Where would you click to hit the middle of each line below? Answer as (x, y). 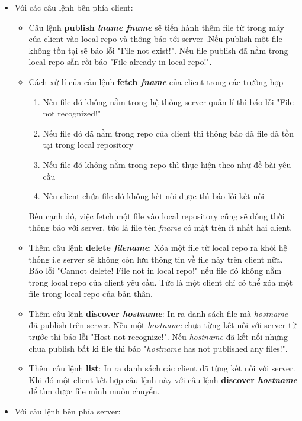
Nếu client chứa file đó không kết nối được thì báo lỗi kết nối (154, 196)
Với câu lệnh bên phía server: (68, 411)
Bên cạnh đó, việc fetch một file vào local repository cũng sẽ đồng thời (157, 216)
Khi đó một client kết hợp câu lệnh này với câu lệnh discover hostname (163, 379)
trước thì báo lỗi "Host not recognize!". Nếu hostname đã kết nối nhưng (158, 337)
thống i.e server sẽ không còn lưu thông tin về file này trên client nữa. (156, 259)
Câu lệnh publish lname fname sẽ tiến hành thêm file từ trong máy (156, 27)
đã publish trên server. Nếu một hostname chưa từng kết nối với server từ (163, 325)
